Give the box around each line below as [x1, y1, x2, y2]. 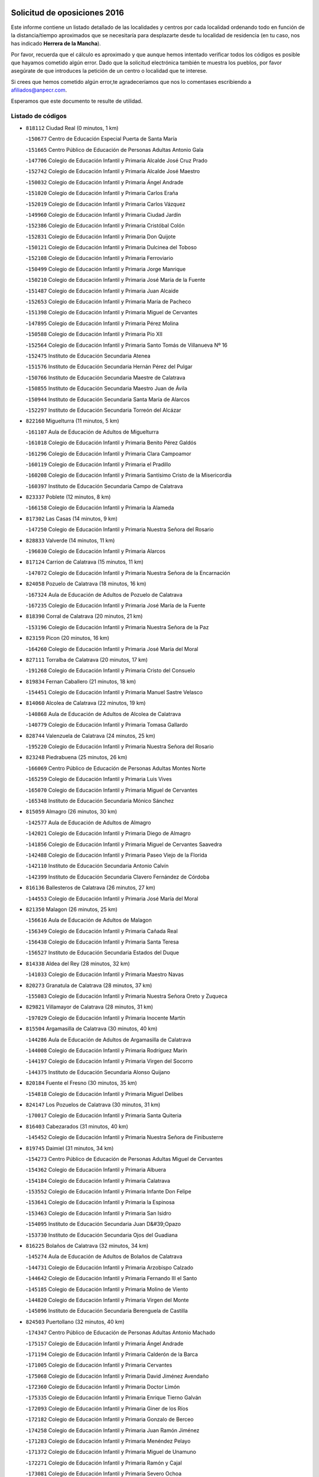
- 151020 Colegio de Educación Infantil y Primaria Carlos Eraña [25, 190, 178, 197]
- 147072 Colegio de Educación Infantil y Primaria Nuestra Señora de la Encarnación [25, 569, 230, 576]
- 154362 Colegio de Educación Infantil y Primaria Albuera [25, 1166, 167, 1173]
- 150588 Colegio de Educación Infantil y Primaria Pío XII [25, 331, 162, 338]
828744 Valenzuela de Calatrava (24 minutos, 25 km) [25, 732, 156, 739]
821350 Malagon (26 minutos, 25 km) [25, 906, 118, 913]
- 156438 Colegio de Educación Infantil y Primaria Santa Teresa [25, 938, 180, 945]
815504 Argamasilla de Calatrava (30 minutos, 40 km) [25, 1025, 158, 1032]
